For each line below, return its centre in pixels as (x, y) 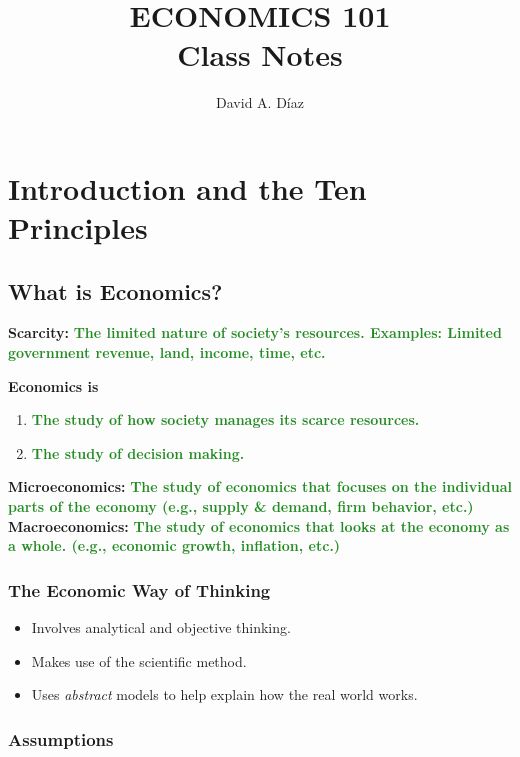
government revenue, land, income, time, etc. (167, 352)
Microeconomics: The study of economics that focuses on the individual (260, 486)
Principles (78, 227)
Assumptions (61, 738)
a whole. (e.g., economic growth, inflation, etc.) (174, 545)
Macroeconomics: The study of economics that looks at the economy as (259, 525)
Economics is (53, 385)
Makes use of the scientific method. (139, 660)
